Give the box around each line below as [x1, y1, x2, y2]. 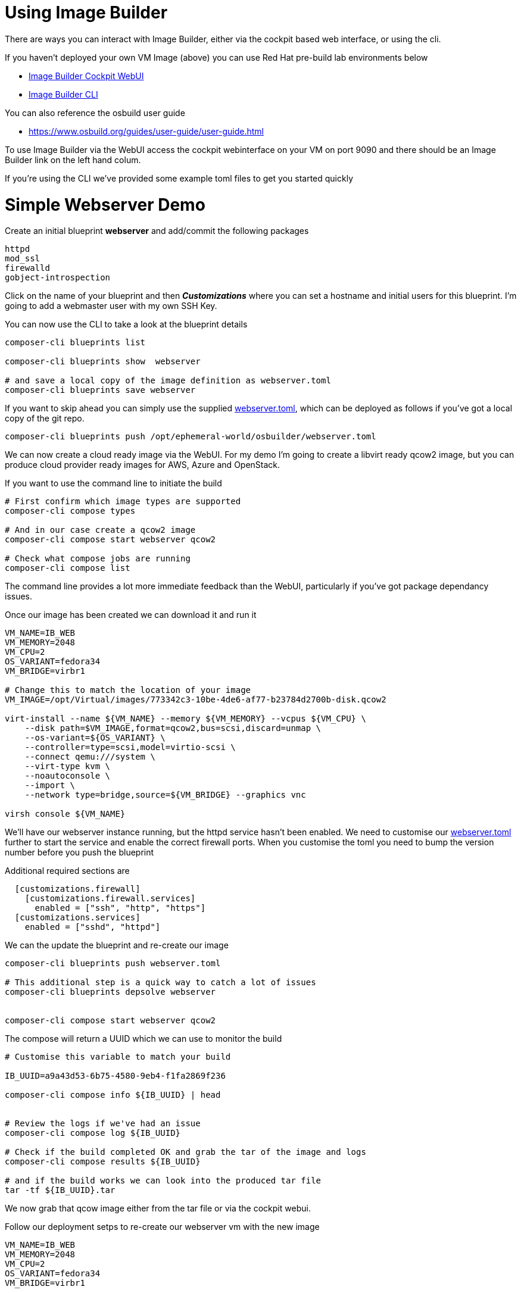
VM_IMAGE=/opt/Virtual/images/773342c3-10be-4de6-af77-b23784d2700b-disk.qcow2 [5, 695, 386, 705]
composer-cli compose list [5, 563, 130, 573]
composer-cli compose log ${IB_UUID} [5, 1128, 181, 1138]
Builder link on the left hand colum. [5, 154, 141, 165]
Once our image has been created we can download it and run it [5, 610, 257, 620]
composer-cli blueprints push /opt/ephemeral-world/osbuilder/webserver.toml [5, 432, 376, 442]
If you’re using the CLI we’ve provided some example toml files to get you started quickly [5, 173, 353, 183]
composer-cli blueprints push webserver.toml [5, 958, 221, 969]
